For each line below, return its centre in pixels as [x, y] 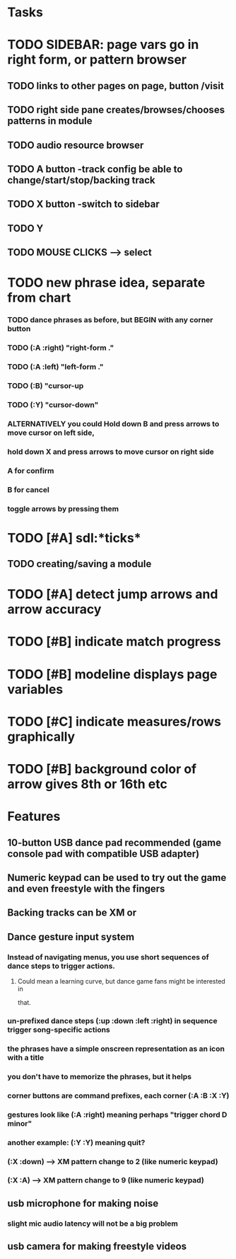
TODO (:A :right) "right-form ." [61, 348]
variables [35, 689]
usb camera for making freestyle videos [97, 1247]
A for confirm [31, 470]
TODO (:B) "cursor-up [46, 385]
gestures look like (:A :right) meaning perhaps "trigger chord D [117, 1115]
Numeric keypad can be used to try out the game [117, 878]
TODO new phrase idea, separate [106, 283]
